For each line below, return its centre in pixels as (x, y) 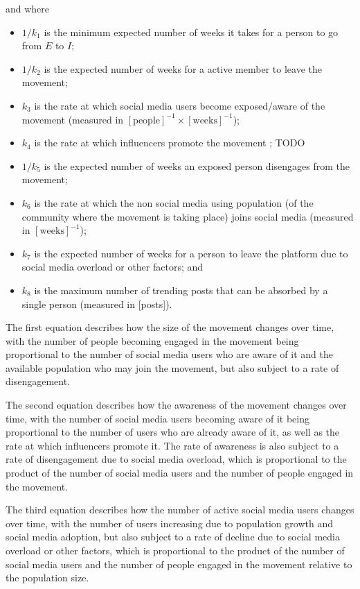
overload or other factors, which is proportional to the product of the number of (175, 550)
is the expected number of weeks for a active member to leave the (183, 68)
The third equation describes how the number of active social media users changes (180, 510)
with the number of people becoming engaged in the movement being (152, 340)
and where (28, 8)
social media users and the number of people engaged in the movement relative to (179, 564)
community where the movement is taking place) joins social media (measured (188, 216)
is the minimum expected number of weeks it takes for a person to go (191, 32)
